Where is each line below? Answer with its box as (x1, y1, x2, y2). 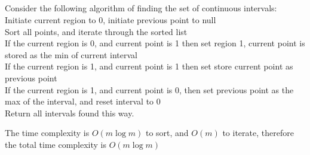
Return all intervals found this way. (5, 106, 134, 119)
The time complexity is (5, 126, 90, 139)
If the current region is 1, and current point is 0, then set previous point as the (5, 83, 294, 96)
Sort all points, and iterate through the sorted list (5, 25, 188, 37)
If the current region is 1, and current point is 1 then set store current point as (5, 60, 293, 72)
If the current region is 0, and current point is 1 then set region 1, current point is (5, 37, 305, 49)
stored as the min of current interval (5, 48, 137, 61)
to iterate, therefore (222, 126, 294, 139)
